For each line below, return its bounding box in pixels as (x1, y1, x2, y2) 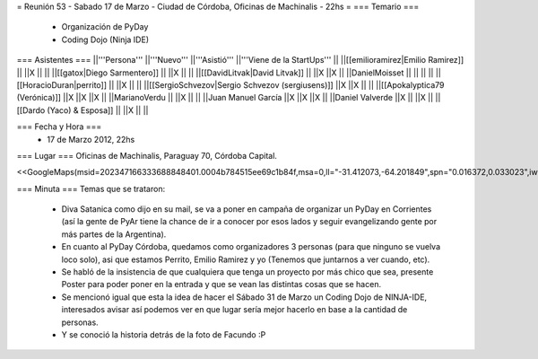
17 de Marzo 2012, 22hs (47, 134, 135, 144)
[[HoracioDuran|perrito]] (16, 79, 108, 90)
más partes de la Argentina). (61, 229, 167, 240)
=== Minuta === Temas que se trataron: (16, 183, 166, 194)
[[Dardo (16, 104, 46, 116)
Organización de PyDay (61, 22, 149, 32)
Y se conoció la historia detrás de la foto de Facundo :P (61, 328, 266, 340)
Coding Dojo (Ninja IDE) (61, 34, 150, 45)
